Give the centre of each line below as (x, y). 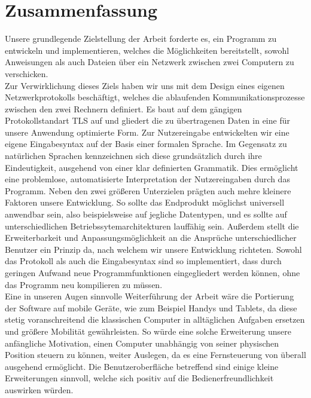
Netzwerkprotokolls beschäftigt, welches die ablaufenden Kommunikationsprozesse (155, 97)
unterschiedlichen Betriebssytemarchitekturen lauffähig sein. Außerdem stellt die (152, 226)
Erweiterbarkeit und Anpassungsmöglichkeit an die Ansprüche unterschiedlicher (151, 238)
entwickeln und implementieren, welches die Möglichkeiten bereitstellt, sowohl (147, 50)
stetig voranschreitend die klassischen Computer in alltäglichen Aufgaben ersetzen (155, 319)
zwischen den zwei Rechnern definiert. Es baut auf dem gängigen (124, 108)
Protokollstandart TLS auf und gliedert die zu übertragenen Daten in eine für (147, 120)
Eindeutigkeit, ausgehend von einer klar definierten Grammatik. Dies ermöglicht (152, 167)
